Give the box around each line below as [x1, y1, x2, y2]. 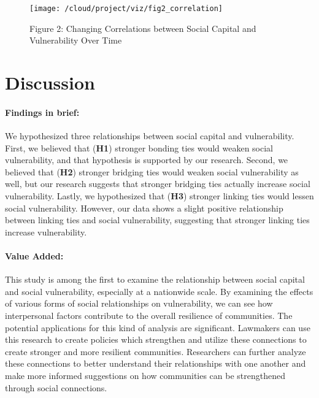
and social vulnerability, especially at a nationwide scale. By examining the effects [5, 285, 313, 297]
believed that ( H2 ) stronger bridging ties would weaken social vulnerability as [5, 165, 299, 178]
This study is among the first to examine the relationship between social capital [5, 273, 305, 286]
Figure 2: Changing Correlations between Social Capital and [29, 21, 256, 34]
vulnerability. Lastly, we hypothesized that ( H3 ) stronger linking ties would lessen [5, 189, 314, 202]
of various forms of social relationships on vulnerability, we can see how [5, 297, 273, 310]
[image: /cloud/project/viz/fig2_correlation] [29, 4, 223, 13]
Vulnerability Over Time [29, 34, 122, 47]
